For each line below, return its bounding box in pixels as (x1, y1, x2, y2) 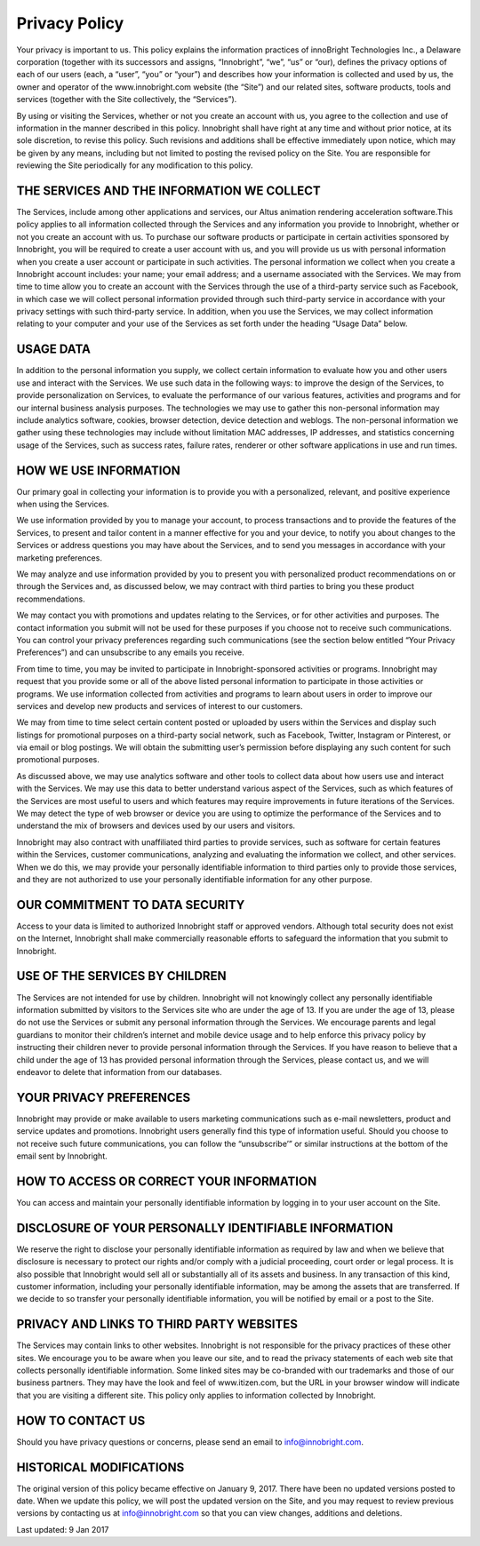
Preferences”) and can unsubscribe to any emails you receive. (16, 647, 244, 657)
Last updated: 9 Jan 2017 (16, 1524, 109, 1534)
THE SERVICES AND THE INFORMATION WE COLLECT (16, 183, 322, 198)
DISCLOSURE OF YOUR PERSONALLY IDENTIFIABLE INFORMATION (16, 1220, 394, 1235)
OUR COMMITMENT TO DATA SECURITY (16, 897, 245, 912)
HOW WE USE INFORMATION (16, 463, 181, 478)
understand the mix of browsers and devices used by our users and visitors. (16, 820, 296, 831)
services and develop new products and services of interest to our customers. (16, 700, 303, 711)
